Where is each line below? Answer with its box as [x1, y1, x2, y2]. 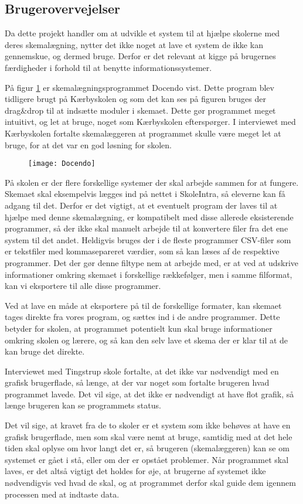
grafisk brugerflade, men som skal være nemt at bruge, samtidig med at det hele [5, 430, 292, 442]
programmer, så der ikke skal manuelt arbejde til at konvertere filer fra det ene [5, 222, 288, 234]
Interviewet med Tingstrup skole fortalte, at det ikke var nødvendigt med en [5, 365, 279, 377]
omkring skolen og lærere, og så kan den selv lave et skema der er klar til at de [5, 333, 288, 346]
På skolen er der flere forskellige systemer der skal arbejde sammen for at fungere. [5, 176, 299, 188]
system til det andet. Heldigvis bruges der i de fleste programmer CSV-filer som [5, 233, 291, 246]
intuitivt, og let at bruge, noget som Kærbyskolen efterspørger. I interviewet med [5, 115, 296, 128]
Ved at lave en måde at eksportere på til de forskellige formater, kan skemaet [5, 299, 282, 311]
